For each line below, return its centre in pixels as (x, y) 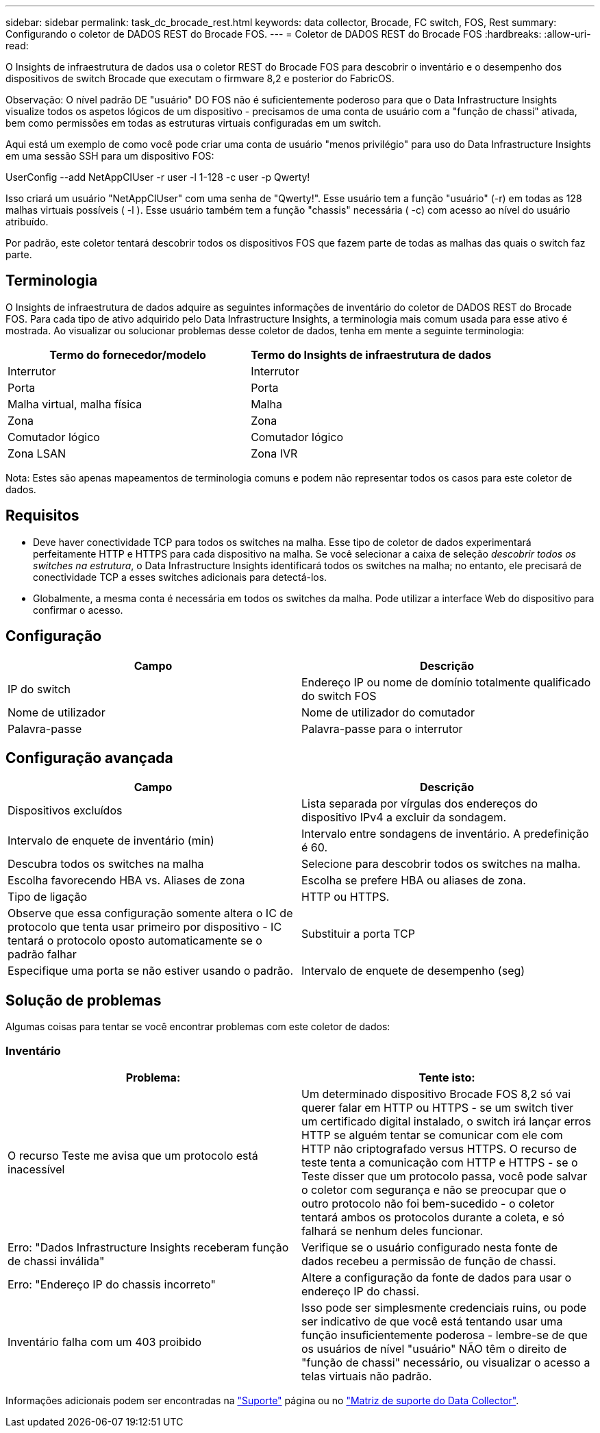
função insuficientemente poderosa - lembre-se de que (445, 1335)
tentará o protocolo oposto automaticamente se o (135, 941)
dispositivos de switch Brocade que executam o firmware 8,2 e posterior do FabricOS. (200, 78)
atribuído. (27, 222)
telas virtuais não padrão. (367, 1376)
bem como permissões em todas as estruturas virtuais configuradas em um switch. (193, 123)
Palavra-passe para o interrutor (382, 728)
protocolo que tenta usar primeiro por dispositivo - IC (145, 927)
